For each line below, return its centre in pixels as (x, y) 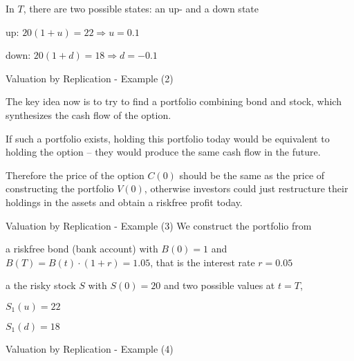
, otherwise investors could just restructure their (246, 188)
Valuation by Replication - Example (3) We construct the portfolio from (159, 225)
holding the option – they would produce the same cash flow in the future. (163, 152)
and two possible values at (219, 285)
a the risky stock (41, 285)
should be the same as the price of (252, 175)
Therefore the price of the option (75, 175)
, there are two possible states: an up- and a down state (141, 8)
